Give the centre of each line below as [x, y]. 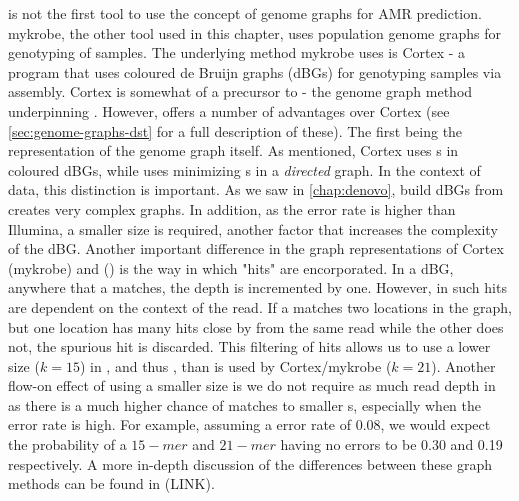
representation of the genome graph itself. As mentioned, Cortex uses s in [233, 150]
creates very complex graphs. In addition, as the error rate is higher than [232, 208]
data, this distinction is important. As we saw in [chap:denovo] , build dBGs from [256, 189]
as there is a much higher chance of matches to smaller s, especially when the [244, 404]
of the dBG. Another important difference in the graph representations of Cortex [256, 248]
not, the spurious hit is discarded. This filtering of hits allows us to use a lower [249, 346]
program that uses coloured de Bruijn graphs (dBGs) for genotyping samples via [255, 71]
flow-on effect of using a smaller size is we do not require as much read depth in [252, 385]
